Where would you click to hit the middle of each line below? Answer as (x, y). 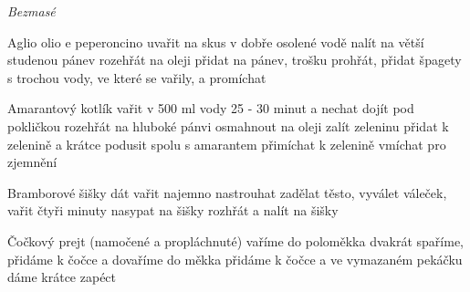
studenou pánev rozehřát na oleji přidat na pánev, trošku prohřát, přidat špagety (235, 60)
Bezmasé (31, 11)
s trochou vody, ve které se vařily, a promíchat (137, 77)
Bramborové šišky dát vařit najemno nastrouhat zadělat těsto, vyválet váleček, (227, 192)
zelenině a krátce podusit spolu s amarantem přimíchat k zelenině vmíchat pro (227, 144)
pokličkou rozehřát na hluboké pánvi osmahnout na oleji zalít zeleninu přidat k (228, 125)
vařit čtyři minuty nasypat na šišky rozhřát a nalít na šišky (173, 210)
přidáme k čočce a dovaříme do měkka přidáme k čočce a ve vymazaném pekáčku (235, 259)
